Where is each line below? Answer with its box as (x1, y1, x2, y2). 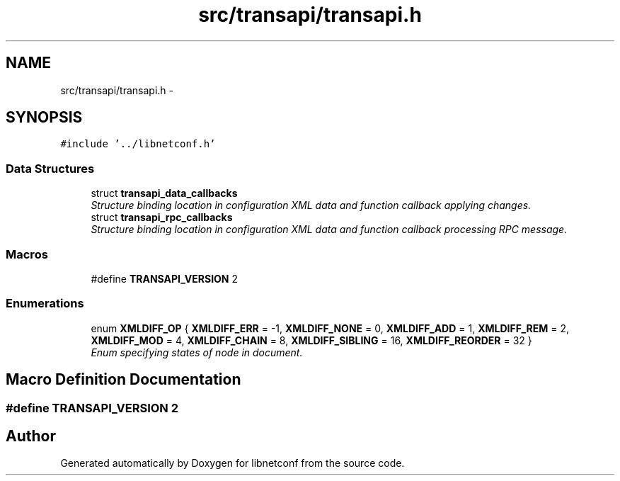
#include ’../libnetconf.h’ (60, 138, 216, 150)
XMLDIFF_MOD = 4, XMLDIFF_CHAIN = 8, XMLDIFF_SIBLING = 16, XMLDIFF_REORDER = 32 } (91, 334, 532, 346)
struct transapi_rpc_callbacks (91, 211, 233, 224)
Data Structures (6, 161, 95, 176)
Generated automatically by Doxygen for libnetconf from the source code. (60, 457, 405, 470)
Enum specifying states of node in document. (91, 346, 303, 358)
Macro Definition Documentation (6, 370, 241, 389)
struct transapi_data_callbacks (91, 187, 238, 200)
